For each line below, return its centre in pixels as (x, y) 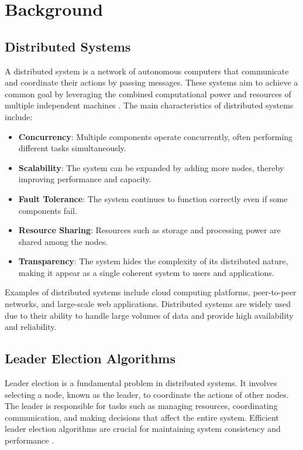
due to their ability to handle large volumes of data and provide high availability (149, 315)
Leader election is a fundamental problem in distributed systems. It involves (141, 383)
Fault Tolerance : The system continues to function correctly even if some (153, 198)
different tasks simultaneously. (72, 148)
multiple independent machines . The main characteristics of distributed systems (149, 105)
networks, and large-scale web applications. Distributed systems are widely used (148, 304)
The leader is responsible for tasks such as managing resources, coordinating (141, 406)
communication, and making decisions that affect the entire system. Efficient (142, 417)
